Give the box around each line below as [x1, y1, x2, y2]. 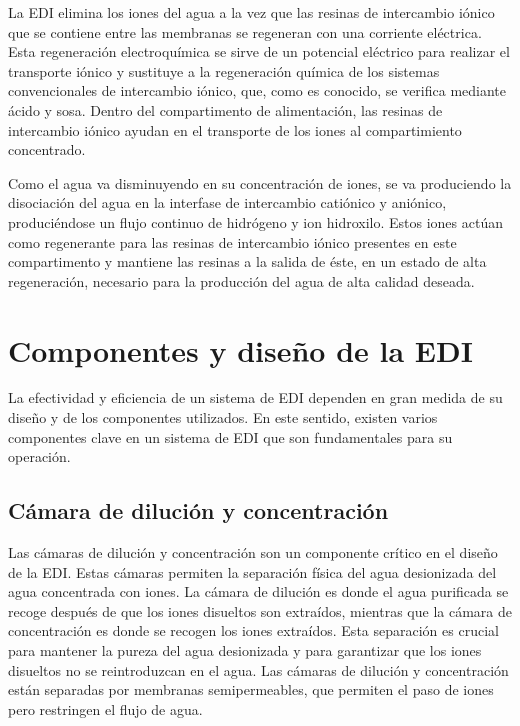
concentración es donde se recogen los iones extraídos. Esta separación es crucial [8, 620, 499, 641]
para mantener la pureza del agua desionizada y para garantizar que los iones [8, 639, 482, 660]
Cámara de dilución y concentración [8, 495, 389, 526]
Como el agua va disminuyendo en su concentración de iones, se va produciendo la [8, 172, 512, 193]
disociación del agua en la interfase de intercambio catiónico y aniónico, [8, 192, 447, 213]
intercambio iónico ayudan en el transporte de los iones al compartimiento [8, 119, 462, 140]
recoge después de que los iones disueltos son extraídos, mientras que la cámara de [8, 600, 512, 621]
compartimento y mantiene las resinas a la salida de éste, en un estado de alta [8, 251, 487, 272]
